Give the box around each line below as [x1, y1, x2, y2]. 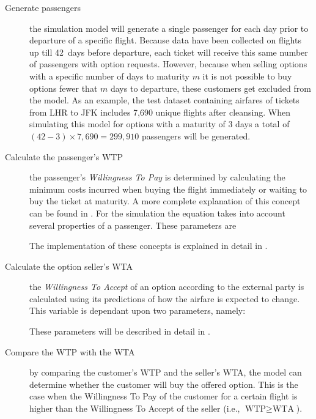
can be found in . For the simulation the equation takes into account [29, 206, 285, 219]
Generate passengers [5, 1, 81, 13]
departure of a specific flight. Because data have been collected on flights [29, 34, 301, 46]
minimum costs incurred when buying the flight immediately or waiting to [29, 182, 307, 195]
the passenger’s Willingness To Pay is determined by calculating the [29, 171, 285, 184]
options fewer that [29, 81, 98, 94]
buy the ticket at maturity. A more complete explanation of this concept [29, 195, 301, 207]
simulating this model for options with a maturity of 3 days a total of [29, 117, 290, 130]
